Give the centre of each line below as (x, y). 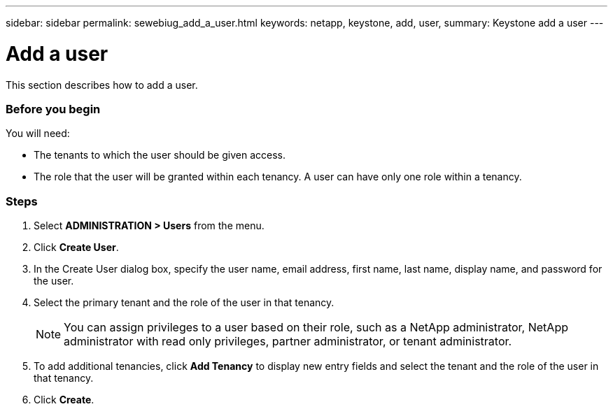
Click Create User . (76, 247)
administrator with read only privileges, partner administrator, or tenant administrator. (288, 341)
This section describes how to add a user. (102, 85)
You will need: (38, 134)
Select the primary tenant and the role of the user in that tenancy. (184, 302)
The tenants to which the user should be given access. (160, 155)
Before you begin (53, 109)
